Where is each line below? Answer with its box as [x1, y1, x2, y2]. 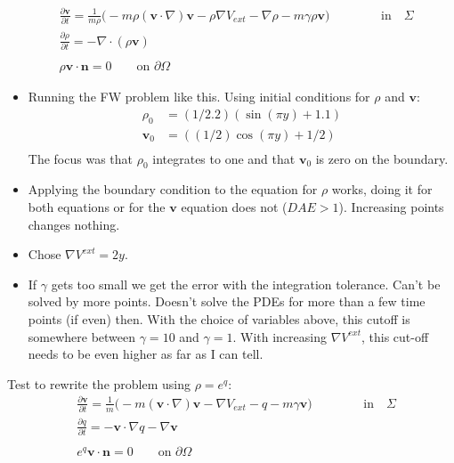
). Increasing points [338, 197, 444, 215]
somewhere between [28, 327, 136, 345]
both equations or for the [28, 197, 166, 215]
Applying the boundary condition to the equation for [28, 180, 318, 199]
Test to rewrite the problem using [7, 374, 191, 393]
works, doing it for [331, 180, 433, 199]
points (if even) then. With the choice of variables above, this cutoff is [28, 309, 410, 328]
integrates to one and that [152, 149, 296, 167]
